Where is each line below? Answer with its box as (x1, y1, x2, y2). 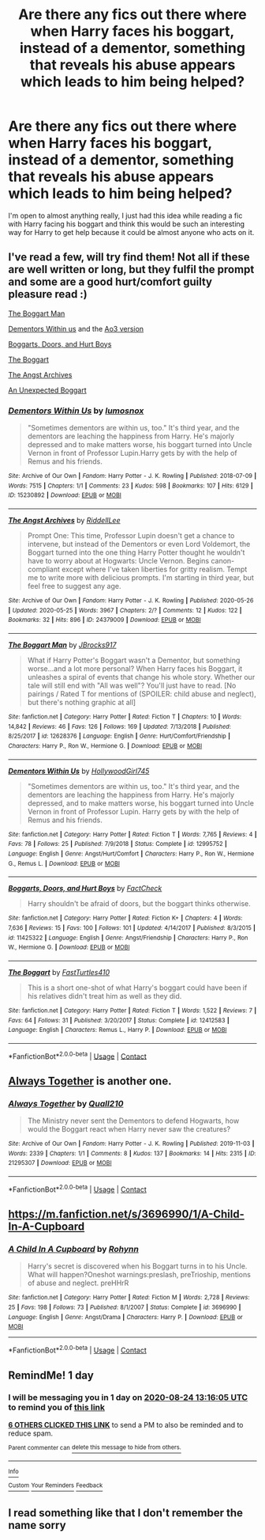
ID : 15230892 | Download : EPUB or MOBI (8, 491, 122, 499)
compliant (27, 564, 61, 575)
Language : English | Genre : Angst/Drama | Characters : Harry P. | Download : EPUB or (8, 1313, 243, 1321)
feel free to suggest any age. (27, 582, 121, 591)
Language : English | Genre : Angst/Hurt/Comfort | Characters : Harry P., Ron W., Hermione (8, 849, 255, 858)
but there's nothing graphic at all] (27, 697, 136, 707)
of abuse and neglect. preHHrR (27, 1278, 129, 1288)
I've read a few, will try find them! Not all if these (8, 251, 250, 264)
